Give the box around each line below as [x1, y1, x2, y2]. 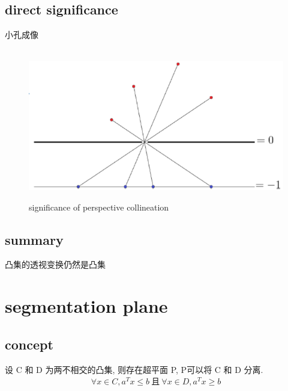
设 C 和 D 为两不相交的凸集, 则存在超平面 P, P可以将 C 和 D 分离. [5, 363, 263, 375]
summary [5, 230, 64, 248]
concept [5, 334, 53, 353]
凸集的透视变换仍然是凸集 [5, 258, 106, 271]
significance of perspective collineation [29, 200, 169, 213]
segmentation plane [5, 294, 168, 318]
